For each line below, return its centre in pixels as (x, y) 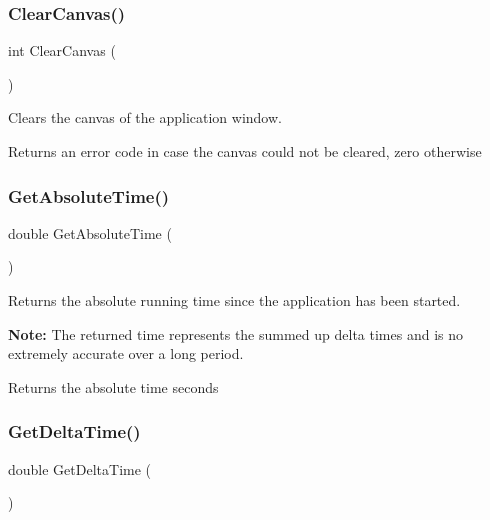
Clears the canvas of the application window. (145, 117)
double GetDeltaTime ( (80, 468)
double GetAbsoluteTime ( (90, 232)
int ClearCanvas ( (62, 50)
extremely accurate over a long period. (126, 353)
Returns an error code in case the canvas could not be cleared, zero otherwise (245, 151)
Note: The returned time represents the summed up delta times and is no (235, 333)
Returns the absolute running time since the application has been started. (234, 300)
